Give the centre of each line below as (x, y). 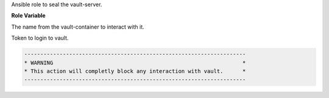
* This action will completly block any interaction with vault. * (135, 71)
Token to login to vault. (40, 38)
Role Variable (28, 16)
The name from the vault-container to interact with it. (78, 27)
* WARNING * (135, 63)
